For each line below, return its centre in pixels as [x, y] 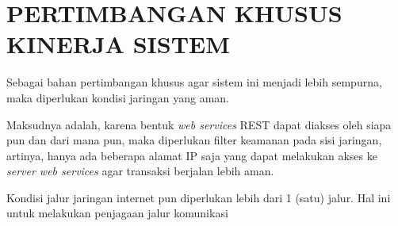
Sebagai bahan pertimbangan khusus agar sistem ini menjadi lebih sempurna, [194, 82]
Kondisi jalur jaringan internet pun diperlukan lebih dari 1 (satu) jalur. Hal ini [199, 197]
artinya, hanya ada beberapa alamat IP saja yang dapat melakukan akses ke [192, 155]
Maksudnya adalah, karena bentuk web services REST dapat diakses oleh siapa [199, 124]
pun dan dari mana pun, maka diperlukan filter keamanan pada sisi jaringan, [194, 140]
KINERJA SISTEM [118, 44]
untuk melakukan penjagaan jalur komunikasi [117, 213]
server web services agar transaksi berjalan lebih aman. [140, 171]
